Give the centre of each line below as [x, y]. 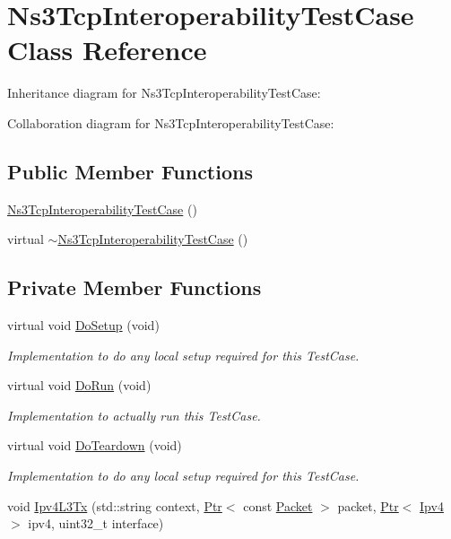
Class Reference [107, 50]
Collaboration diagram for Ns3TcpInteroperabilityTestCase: [171, 122]
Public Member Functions [130, 171]
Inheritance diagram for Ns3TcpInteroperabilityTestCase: [164, 93]
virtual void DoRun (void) [79, 385]
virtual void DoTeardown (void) [95, 445]
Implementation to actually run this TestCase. [134, 415]
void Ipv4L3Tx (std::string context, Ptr [115, 505]
